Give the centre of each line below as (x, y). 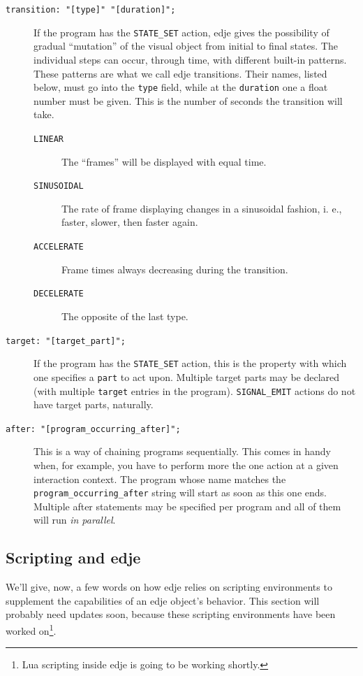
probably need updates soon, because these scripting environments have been (171, 614)
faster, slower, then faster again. (130, 222)
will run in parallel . (75, 520)
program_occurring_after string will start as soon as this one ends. (180, 492)
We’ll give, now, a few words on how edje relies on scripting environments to (169, 587)
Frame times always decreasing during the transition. (175, 269)
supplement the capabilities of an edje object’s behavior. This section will (163, 600)
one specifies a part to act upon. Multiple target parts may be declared (187, 376)
